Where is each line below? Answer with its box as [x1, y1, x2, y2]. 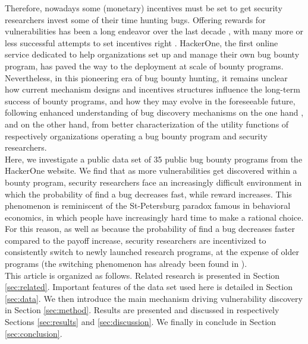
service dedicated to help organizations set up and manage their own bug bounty [5, 48, 300, 60]
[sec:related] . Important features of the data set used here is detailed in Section [5, 281, 293, 293]
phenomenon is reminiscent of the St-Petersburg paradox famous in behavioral [5, 199, 291, 212]
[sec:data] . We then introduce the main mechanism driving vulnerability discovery [5, 292, 303, 304]
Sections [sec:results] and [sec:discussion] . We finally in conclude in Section [5, 316, 276, 328]
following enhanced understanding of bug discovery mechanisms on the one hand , [5, 106, 304, 119]
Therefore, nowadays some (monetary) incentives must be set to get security [5, 2, 282, 14]
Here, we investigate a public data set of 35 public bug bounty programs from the [5, 152, 303, 165]
